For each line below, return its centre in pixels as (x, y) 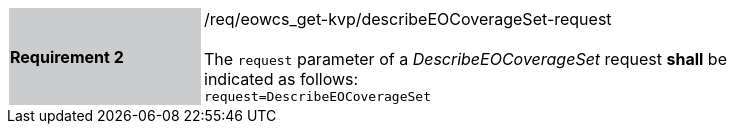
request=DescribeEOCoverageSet (317, 96)
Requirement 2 (67, 56)
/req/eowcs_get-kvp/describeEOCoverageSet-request (408, 19)
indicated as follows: (281, 79)
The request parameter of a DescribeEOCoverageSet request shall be (465, 59)
